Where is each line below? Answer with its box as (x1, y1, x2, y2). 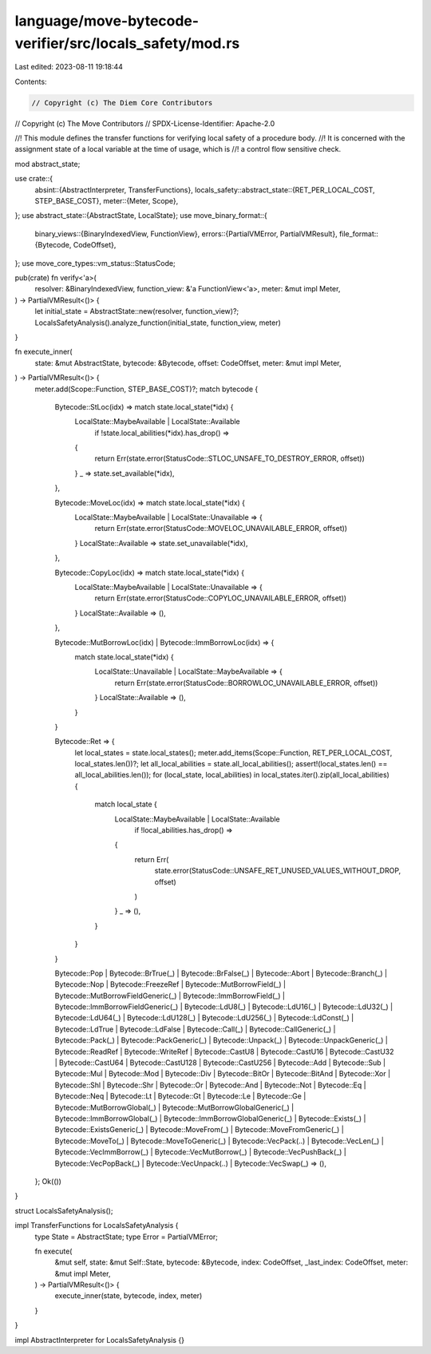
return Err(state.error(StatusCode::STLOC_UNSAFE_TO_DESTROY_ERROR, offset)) (94, 453, 365, 463)
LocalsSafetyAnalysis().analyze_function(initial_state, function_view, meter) (34, 318, 281, 327)
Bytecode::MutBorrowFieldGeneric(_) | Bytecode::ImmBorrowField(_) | (54, 991, 285, 1000)
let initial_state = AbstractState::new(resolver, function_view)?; (34, 307, 239, 316)
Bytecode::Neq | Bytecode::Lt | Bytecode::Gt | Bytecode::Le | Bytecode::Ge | (54, 1091, 306, 1101)
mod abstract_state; (14, 159, 81, 168)
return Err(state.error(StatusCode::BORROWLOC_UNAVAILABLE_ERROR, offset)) (114, 678, 378, 687)
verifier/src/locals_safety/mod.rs (14, 34, 240, 52)
